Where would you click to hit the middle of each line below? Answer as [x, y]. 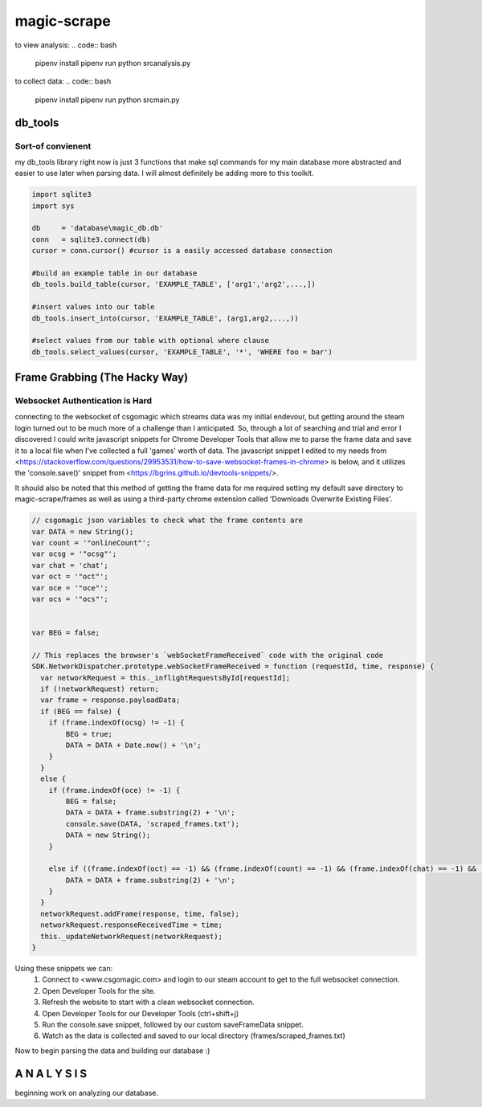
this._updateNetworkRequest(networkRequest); [131, 936]
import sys [53, 206]
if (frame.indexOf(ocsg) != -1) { [116, 723]
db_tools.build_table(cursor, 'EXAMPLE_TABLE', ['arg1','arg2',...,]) [174, 284]
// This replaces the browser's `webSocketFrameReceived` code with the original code [208, 655]
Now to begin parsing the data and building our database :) [112, 1050]
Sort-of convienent [53, 146]
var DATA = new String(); [83, 531]
